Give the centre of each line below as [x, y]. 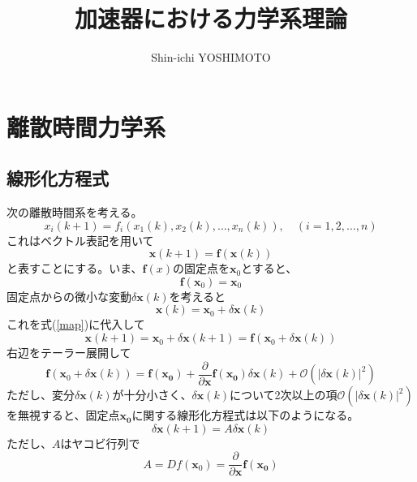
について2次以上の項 [283, 395]
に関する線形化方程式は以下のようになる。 [245, 415]
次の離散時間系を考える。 [75, 212]
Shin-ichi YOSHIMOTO [211, 57]
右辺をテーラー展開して [69, 353]
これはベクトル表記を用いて [80, 240]
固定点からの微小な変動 [69, 296]
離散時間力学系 [86, 126]
